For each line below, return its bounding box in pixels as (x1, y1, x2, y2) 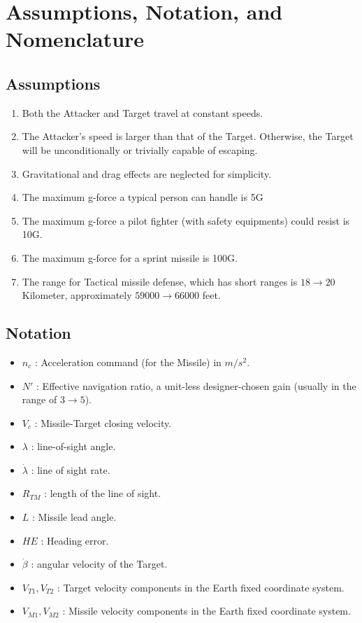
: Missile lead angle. (32, 510, 117, 524)
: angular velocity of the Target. (31, 556, 168, 571)
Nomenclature (6, 24, 145, 53)
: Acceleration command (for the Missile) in (34, 354, 222, 369)
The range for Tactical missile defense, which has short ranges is (22, 274, 298, 288)
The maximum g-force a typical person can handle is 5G (22, 190, 263, 204)
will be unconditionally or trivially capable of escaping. (22, 142, 258, 157)
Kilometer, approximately (22, 288, 132, 302)
